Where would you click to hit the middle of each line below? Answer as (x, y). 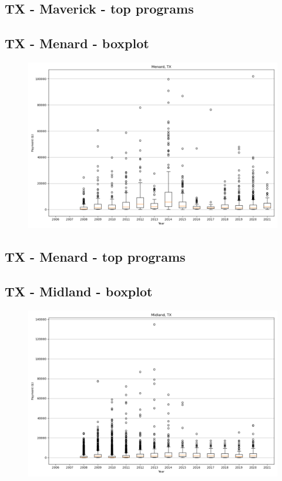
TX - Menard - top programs (95, 257)
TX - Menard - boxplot (77, 43)
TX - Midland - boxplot (79, 291)
